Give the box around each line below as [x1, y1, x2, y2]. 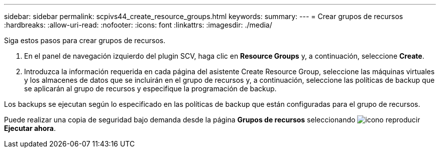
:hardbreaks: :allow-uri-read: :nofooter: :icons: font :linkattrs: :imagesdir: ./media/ [4, 21, 272, 29]
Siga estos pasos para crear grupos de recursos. [4, 36, 166, 45]
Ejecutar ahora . [4, 124, 56, 132]
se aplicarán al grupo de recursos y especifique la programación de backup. [24, 84, 277, 93]
